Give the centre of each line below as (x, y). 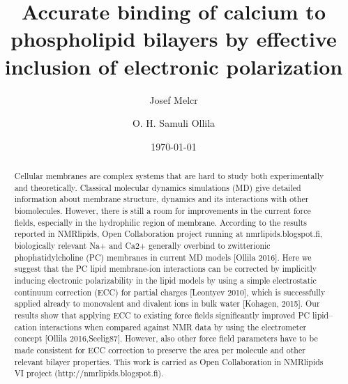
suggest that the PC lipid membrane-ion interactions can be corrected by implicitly (165, 269)
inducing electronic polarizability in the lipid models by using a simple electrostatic (165, 280)
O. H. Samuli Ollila (174, 123)
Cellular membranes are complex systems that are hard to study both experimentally (169, 176)
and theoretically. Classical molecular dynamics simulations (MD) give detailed (158, 187)
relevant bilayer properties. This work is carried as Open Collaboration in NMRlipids (169, 361)
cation (25, 327)
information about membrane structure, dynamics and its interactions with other (161, 199)
